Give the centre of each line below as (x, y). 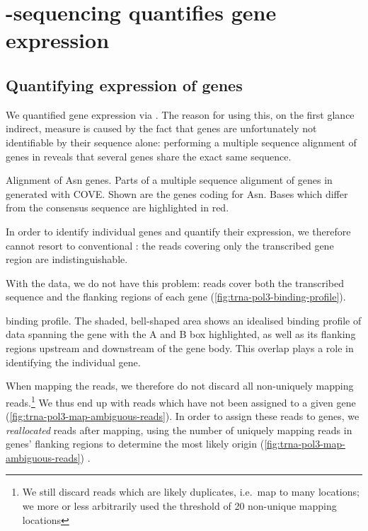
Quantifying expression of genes (124, 84)
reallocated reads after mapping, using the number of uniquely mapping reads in (179, 430)
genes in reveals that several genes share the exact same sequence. (149, 156)
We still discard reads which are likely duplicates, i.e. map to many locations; (191, 492)
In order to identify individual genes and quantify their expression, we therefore (178, 231)
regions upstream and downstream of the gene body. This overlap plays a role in (180, 348)
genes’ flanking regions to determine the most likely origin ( (135, 444)
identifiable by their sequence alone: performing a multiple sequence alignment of (181, 142)
